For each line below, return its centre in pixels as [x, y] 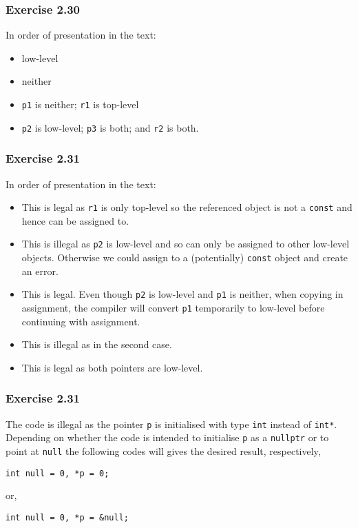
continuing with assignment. [81, 321]
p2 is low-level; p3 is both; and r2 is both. [110, 127]
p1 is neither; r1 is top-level [80, 104]
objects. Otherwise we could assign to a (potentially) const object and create [185, 257]
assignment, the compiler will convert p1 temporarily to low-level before [173, 307]
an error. [40, 271]
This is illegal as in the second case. [97, 344]
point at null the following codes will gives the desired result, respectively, [163, 450]
